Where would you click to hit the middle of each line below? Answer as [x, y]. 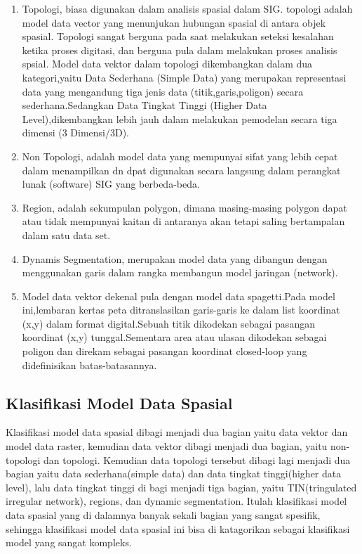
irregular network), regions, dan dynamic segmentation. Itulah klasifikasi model [176, 501]
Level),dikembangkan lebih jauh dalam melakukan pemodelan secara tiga [180, 118]
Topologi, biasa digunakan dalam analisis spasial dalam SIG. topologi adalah [187, 8]
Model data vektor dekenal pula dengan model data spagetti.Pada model [179, 296]
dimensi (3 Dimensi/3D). [76, 133]
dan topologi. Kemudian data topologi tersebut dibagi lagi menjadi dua [197, 459]
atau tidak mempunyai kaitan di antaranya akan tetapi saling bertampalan [183, 221]
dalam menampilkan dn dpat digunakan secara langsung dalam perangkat [181, 170]
